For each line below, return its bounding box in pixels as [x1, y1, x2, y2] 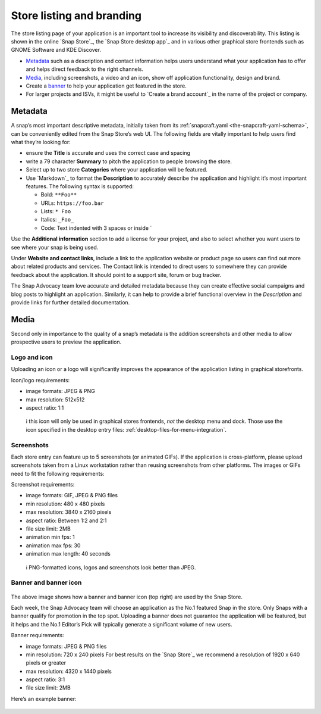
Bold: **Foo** [40, 191, 77, 198]
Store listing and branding [11, 9, 142, 22]
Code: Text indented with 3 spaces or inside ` [40, 224, 152, 232]
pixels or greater [26, 659, 67, 666]
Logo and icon [11, 353, 53, 361]
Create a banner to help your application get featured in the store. [26, 82, 187, 89]
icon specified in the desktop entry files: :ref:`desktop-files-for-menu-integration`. [26, 426, 227, 433]
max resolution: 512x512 [26, 396, 85, 403]
